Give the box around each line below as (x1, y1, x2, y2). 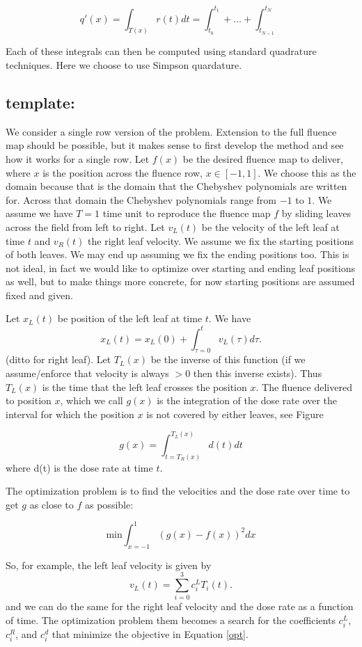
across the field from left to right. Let (6, 219, 165, 234)
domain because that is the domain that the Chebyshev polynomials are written (6, 179, 347, 193)
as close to (29, 497, 74, 511)
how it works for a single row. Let (6, 151, 150, 166)
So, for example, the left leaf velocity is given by (6, 557, 212, 572)
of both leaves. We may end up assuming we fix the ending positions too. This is (6, 247, 349, 262)
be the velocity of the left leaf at (201, 219, 340, 234)
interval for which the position (6, 406, 134, 421)
